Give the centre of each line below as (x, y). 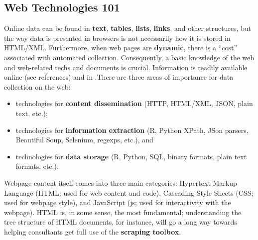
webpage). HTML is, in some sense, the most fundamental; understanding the (123, 212)
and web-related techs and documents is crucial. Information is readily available (126, 67)
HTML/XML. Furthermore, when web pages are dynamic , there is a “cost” (121, 48)
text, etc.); (32, 113)
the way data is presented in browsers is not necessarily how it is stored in (117, 38)
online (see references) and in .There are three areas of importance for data (119, 77)
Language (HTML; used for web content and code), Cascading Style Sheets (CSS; (129, 192)
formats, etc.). (37, 166)
